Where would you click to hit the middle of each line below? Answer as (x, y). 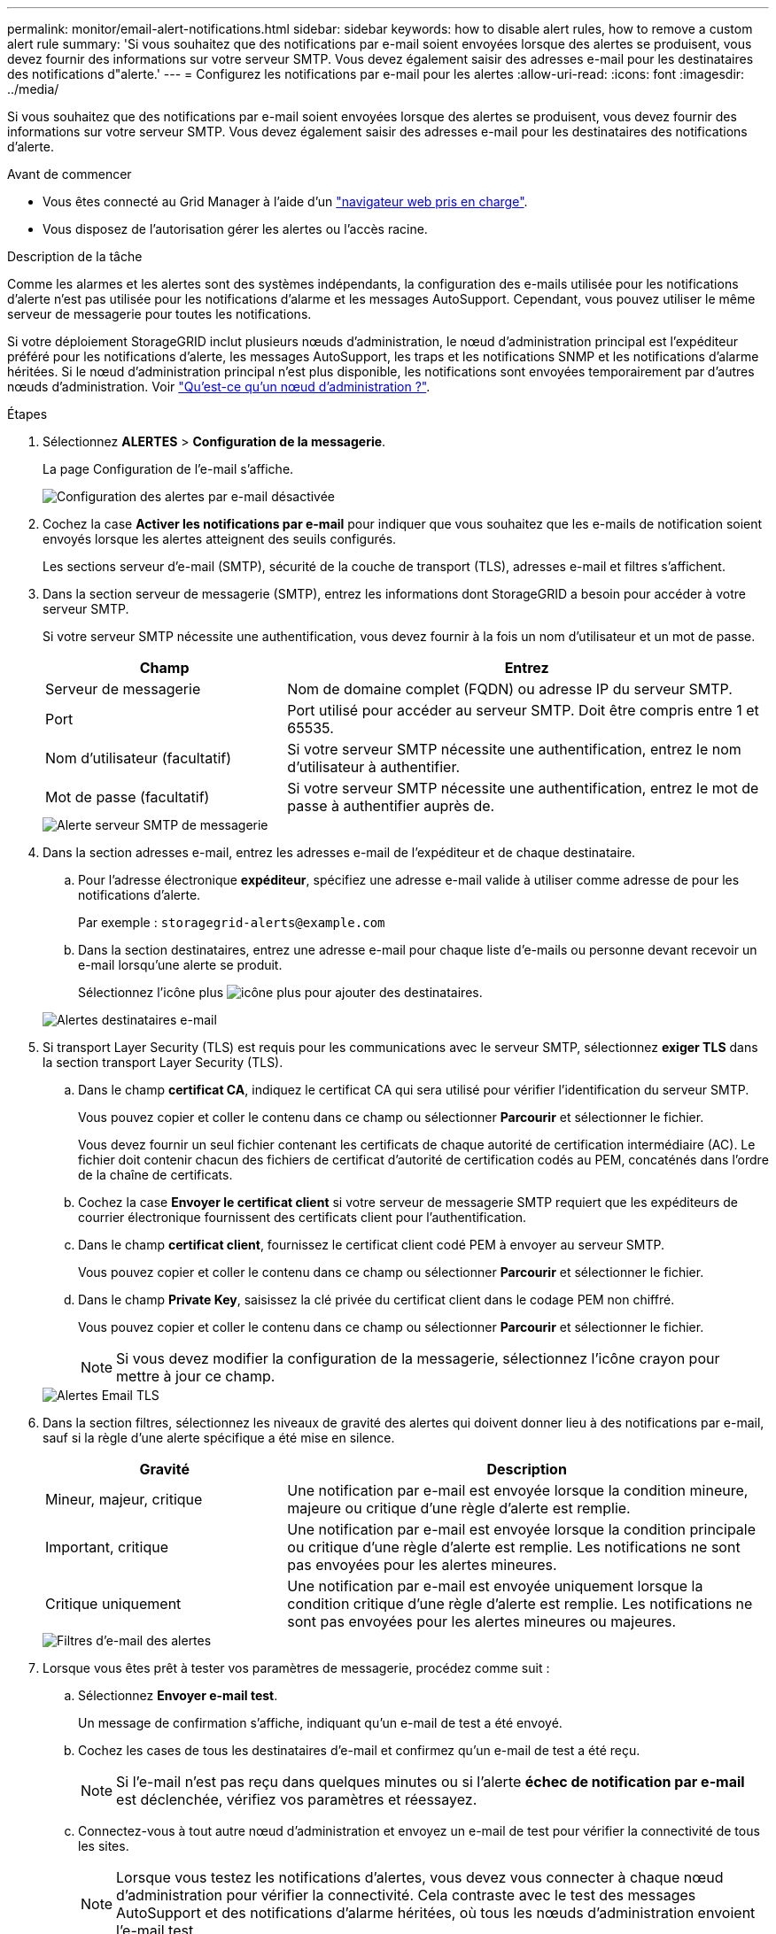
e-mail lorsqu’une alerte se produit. (180, 965)
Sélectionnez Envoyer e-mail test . (178, 1695)
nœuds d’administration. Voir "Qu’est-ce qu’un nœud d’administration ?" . (219, 387)
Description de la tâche (75, 256)
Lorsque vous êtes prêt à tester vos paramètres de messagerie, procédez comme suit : (296, 1668)
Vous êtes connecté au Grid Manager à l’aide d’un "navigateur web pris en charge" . (285, 201)
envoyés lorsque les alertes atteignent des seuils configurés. (220, 539)
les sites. (104, 1846)
